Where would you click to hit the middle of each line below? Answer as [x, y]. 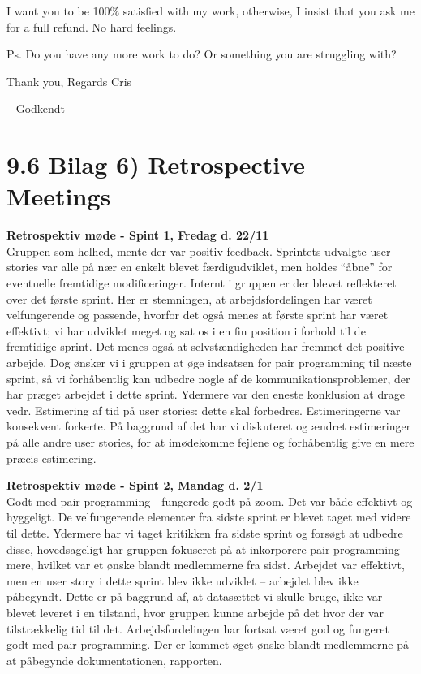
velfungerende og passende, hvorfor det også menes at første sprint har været [198, 315]
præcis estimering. [52, 458]
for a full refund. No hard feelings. [92, 26]
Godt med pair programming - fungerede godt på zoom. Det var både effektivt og [210, 501]
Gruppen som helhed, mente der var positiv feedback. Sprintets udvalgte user [199, 251]
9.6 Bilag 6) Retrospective [156, 164]
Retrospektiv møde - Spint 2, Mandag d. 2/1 [135, 485]
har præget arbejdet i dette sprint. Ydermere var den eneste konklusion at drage [206, 394]
